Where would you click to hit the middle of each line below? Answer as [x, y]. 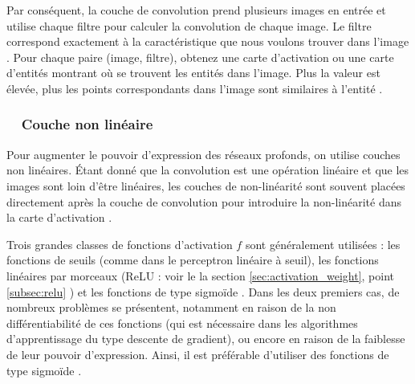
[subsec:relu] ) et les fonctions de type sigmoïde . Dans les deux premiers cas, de [203, 291]
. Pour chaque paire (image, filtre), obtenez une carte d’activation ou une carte [200, 57]
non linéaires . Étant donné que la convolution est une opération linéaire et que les [208, 170]
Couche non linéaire [87, 124]
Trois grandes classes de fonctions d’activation [120, 244]
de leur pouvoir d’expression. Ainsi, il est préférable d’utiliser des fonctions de [198, 354]
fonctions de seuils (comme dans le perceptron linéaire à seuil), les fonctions [193, 260]
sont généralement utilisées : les [323, 244]
